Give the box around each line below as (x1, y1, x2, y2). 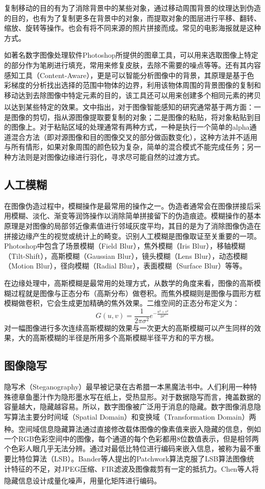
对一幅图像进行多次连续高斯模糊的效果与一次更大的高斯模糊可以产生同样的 (4, 322, 254, 333)
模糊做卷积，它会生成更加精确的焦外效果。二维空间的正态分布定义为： (4, 298, 240, 308)
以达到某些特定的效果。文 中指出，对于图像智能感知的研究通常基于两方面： (4, 102, 254, 112)
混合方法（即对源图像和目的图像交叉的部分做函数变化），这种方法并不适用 (11, 131, 257, 142)
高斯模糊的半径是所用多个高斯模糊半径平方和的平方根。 (32, 332, 218, 343)
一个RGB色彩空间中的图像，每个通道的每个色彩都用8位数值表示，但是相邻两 (4, 433, 259, 444)
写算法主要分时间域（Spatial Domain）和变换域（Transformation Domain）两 (4, 411, 256, 422)
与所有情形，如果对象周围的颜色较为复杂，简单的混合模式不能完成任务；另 (4, 141, 254, 152)
